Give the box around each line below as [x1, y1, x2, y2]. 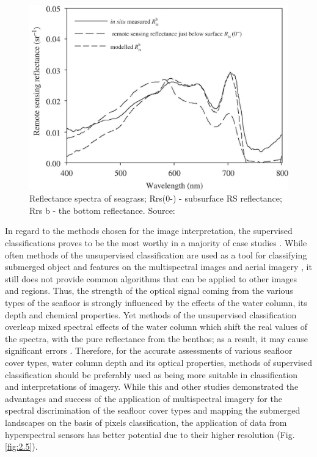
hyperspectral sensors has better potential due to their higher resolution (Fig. [5, 428, 295, 441]
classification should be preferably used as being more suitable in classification [5, 368, 298, 381]
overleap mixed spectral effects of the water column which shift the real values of [5, 320, 308, 333]
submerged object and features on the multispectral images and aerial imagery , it [5, 260, 312, 273]
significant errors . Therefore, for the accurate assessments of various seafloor [5, 344, 293, 357]
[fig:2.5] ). [5, 440, 38, 453]
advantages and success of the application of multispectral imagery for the [5, 392, 282, 404]
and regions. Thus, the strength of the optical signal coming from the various [5, 284, 293, 297]
